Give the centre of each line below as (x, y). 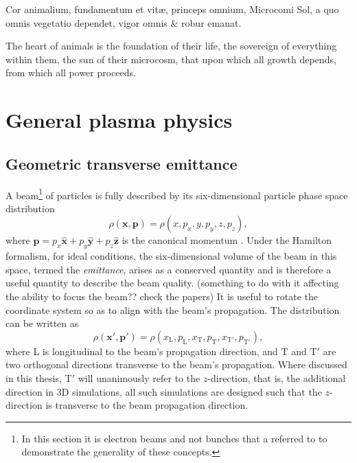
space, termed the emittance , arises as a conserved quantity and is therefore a (169, 269)
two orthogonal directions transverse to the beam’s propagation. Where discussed (176, 364)
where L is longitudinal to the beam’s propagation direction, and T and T (161, 351)
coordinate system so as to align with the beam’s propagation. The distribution (173, 309)
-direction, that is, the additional (277, 377)
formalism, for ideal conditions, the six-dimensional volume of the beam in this (171, 256)
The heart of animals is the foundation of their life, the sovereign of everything (171, 46)
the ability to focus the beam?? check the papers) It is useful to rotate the (162, 296)
